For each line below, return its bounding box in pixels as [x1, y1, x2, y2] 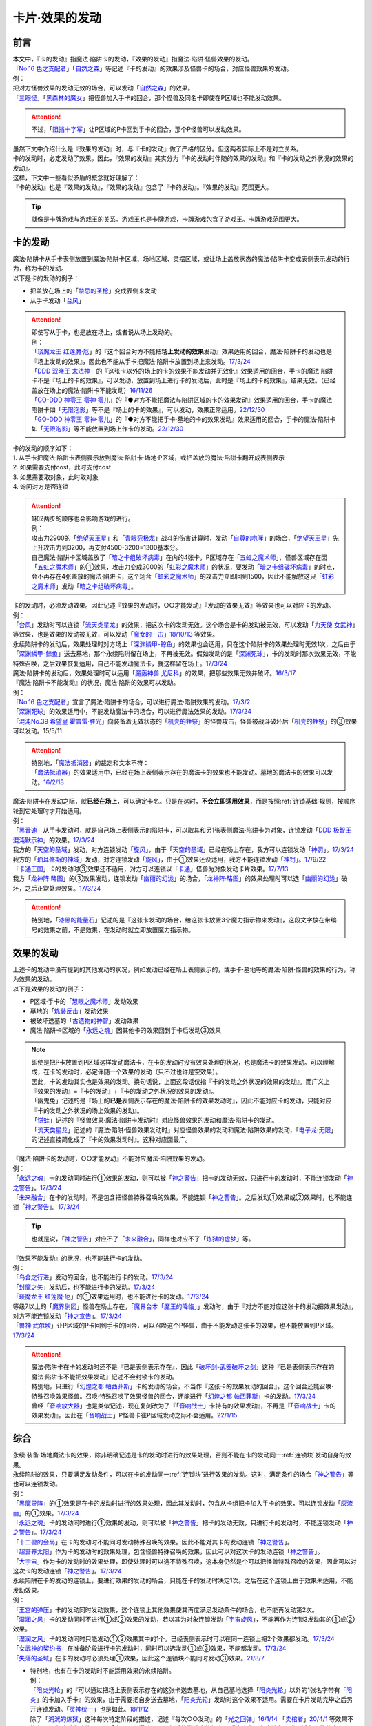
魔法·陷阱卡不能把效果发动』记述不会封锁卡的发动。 [31, 1373, 178, 1381]
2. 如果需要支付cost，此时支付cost [12, 463, 112, 472]
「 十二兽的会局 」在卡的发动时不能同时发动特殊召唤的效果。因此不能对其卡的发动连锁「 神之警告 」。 [12, 1538, 293, 1546]
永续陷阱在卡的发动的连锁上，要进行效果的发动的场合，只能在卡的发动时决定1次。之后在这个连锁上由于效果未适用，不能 [12, 1576, 353, 1584]
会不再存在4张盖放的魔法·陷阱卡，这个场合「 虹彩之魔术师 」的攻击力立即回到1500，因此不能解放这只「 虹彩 [31, 572, 334, 581]
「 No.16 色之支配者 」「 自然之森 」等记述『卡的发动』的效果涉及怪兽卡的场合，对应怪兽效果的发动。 [12, 64, 293, 72]
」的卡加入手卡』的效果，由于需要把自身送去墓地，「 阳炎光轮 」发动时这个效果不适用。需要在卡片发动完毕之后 [36, 1696, 347, 1704]
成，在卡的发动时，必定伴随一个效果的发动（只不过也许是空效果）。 [31, 1067, 222, 1076]
